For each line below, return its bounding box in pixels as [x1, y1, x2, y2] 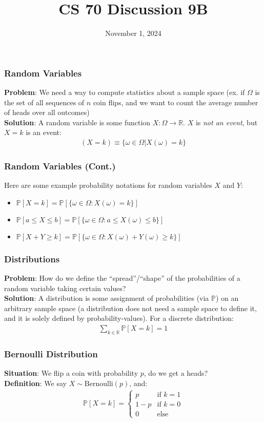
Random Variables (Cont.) [4, 159, 116, 172]
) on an [215, 293, 239, 303]
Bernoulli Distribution [4, 347, 98, 360]
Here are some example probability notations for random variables [4, 180, 212, 190]
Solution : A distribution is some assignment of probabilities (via [4, 293, 209, 303]
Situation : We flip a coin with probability [4, 368, 138, 378]
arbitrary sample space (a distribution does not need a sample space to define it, [4, 302, 257, 313]
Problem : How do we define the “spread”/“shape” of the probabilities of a [4, 273, 240, 283]
